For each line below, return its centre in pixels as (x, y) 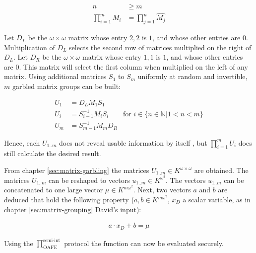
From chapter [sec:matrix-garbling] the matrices (77, 170)
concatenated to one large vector (54, 190)
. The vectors (186, 180)
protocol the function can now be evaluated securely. (144, 243)
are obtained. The (221, 170)
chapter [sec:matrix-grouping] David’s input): (73, 209)
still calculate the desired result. (53, 153)
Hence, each (22, 142)
